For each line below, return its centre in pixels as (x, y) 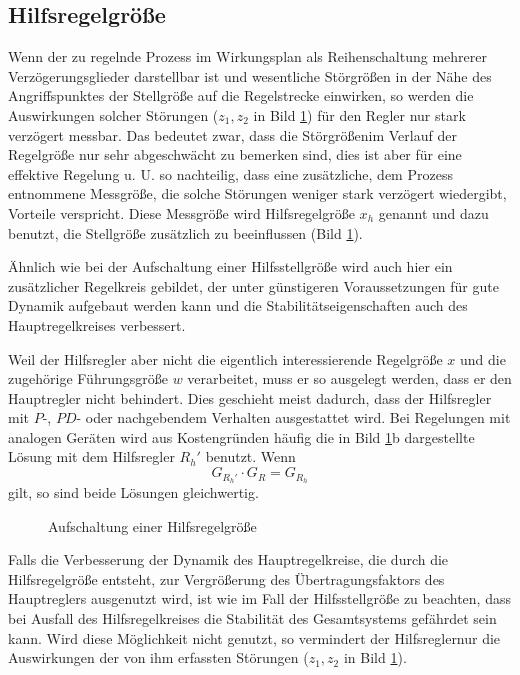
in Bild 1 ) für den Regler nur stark (359, 114)
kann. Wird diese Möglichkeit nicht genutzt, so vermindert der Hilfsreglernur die (254, 637)
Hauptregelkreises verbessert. (97, 324)
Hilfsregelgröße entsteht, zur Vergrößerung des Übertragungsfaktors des (226, 578)
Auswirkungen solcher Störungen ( (113, 114)
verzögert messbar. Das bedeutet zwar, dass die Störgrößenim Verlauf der (232, 134)
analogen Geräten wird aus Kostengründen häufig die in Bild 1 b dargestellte (241, 436)
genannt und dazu (433, 212)
